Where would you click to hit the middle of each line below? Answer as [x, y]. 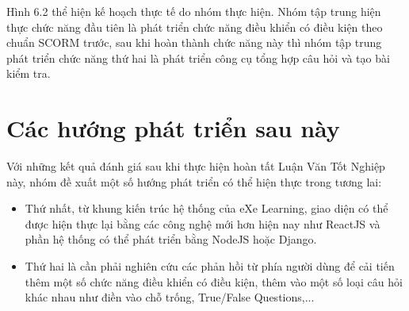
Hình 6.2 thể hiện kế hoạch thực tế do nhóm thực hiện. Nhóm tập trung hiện [194, 11]
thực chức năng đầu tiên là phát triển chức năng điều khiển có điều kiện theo [195, 27]
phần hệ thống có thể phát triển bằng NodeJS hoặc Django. [171, 239]
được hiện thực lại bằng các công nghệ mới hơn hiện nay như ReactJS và [203, 223]
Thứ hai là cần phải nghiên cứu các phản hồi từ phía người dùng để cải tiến [210, 266]
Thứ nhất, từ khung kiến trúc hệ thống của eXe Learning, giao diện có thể [206, 208]
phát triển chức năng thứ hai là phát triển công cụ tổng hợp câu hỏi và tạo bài [198, 58]
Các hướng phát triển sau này [173, 128]
